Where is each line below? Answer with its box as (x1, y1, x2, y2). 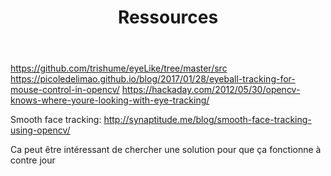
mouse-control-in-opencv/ (10, 84, 120, 96)
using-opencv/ (10, 124, 71, 136)
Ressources (117, 6, 219, 29)
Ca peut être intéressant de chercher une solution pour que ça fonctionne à (10, 144, 322, 156)
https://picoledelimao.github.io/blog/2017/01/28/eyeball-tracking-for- (10, 73, 296, 85)
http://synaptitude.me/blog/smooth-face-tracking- (103, 114, 312, 126)
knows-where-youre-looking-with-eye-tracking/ (10, 94, 210, 106)
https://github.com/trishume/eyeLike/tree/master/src (10, 62, 228, 75)
